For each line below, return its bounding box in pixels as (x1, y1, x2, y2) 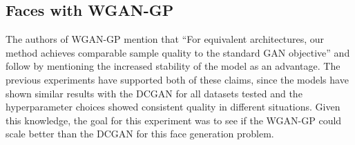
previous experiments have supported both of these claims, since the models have (6, 72, 349, 86)
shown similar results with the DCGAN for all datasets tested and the (6, 86, 303, 100)
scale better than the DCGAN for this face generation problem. (6, 126, 274, 141)
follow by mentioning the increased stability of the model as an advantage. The (6, 59, 340, 73)
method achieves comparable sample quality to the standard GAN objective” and (6, 45, 350, 59)
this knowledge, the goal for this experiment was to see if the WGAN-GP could (6, 113, 342, 127)
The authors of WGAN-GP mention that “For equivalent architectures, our (6, 32, 325, 46)
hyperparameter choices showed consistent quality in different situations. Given (6, 99, 340, 114)
